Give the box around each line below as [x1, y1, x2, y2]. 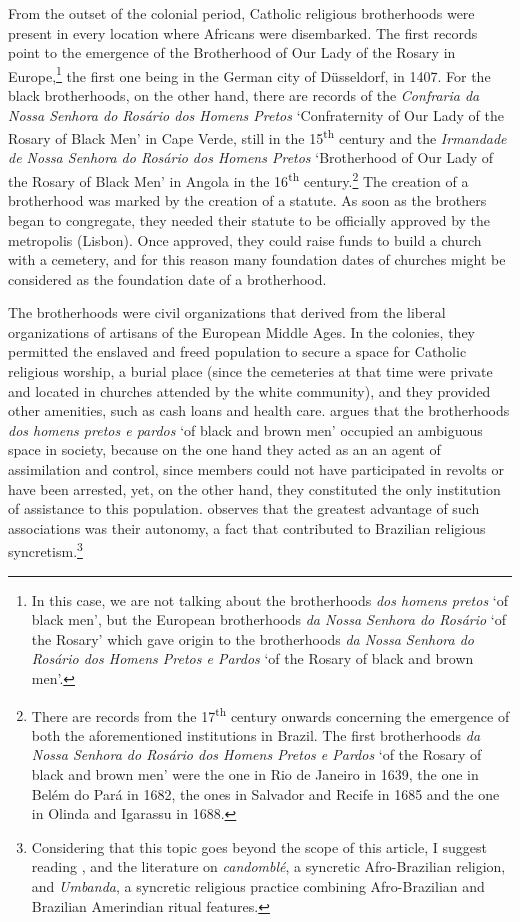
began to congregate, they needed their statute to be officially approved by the [8, 209, 491, 230]
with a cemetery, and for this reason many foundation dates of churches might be [8, 249, 506, 270]
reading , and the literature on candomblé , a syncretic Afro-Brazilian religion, [31, 856, 506, 877]
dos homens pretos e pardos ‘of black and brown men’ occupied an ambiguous [8, 419, 483, 440]
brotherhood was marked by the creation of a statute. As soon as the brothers [8, 190, 487, 211]
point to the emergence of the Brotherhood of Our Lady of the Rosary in [8, 42, 456, 63]
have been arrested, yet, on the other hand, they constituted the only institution [8, 478, 501, 499]
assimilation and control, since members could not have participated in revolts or [8, 459, 505, 480]
